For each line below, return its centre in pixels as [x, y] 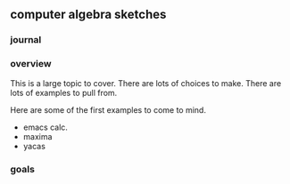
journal [26, 40]
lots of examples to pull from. [64, 92]
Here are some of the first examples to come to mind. [108, 109]
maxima [37, 136]
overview [31, 64]
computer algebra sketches [88, 15]
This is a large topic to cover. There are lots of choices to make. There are [146, 83]
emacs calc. [45, 127]
